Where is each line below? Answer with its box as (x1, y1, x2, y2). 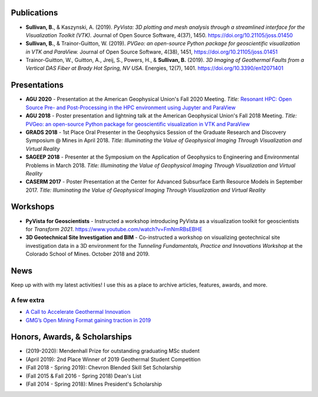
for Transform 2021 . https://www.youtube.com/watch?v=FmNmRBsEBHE (25, 225, 203, 232)
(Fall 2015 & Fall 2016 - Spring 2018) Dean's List (25, 372, 141, 379)
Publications (11, 8, 58, 18)
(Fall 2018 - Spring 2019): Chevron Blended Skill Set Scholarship (25, 364, 181, 371)
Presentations (11, 80, 64, 90)
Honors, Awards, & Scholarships (11, 332, 132, 342)
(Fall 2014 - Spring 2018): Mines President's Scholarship (25, 380, 162, 388)
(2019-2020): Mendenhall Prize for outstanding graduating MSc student (25, 347, 200, 355)
